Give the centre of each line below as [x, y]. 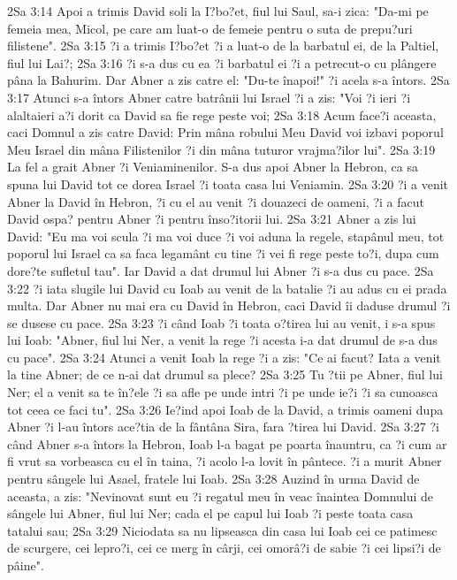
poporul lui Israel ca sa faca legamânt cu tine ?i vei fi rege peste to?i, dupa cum [223, 253]
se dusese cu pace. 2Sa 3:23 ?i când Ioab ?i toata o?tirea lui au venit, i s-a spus [221, 322]
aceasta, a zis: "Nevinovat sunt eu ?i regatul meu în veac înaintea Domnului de [221, 496]
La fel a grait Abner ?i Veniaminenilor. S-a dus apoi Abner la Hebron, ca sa [213, 167]
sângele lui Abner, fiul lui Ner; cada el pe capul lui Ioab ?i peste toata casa [210, 513]
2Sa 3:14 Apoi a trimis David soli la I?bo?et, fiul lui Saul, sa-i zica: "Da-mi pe [218, 11]
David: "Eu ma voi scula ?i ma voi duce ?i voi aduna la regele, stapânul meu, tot [226, 236]
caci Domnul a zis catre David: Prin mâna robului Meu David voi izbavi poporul [225, 132]
